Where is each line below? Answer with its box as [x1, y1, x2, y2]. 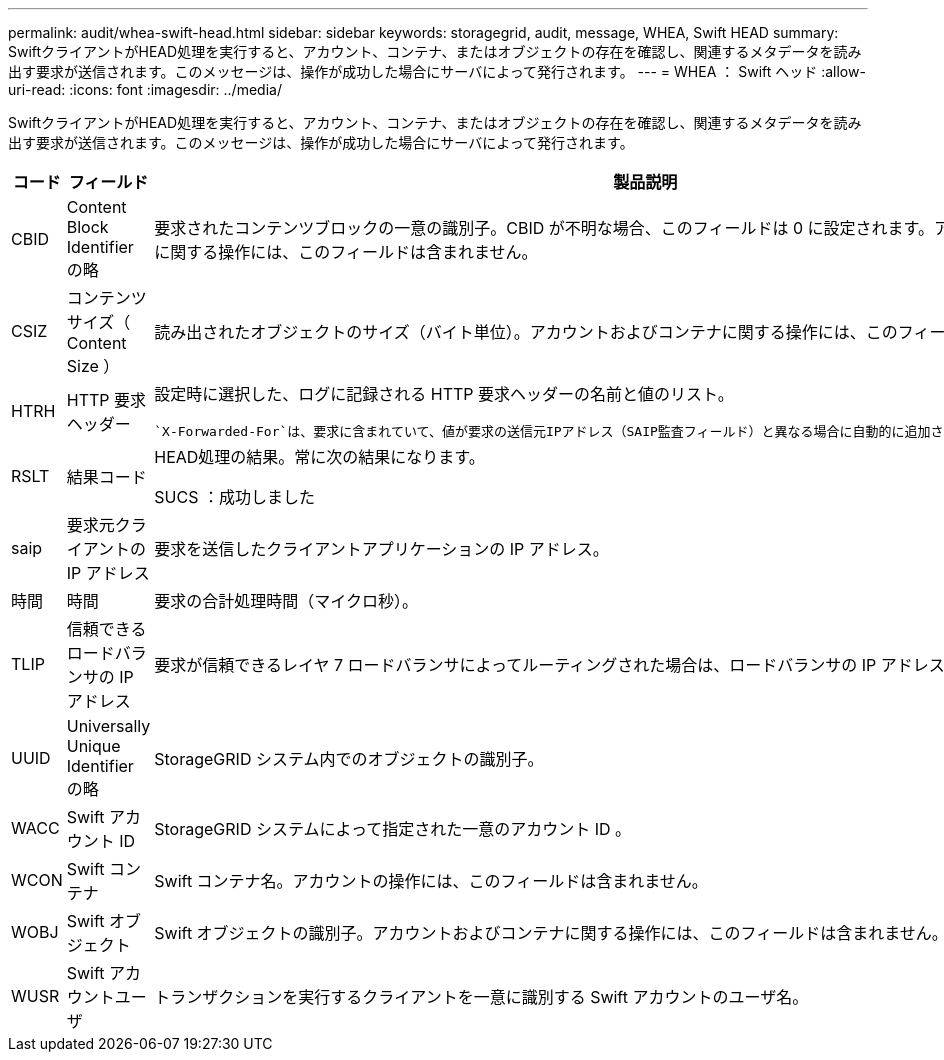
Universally [66, 716, 151, 736]
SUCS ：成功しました [154, 487, 315, 507]
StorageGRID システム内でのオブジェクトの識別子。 [154, 749, 544, 769]
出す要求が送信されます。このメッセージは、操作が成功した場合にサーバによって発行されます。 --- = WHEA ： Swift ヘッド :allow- [8, 63, 866, 80]
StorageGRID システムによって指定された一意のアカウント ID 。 [154, 819, 632, 839]
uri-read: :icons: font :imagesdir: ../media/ [8, 81, 282, 98]
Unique [66, 736, 121, 756]
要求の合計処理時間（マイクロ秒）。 [154, 591, 418, 611]
